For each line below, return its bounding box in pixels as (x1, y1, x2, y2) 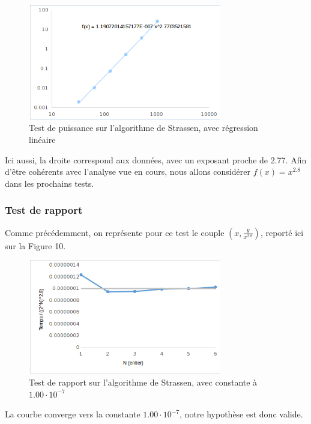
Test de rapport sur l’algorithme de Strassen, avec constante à (29, 376, 258, 389)
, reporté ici (260, 226, 304, 238)
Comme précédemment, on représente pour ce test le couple (5, 226, 225, 238)
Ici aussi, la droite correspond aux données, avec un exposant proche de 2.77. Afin (5, 153, 307, 166)
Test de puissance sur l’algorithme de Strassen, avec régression (29, 121, 258, 134)
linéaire (29, 133, 56, 145)
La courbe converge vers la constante (5, 408, 140, 420)
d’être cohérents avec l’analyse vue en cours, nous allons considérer (5, 165, 250, 178)
